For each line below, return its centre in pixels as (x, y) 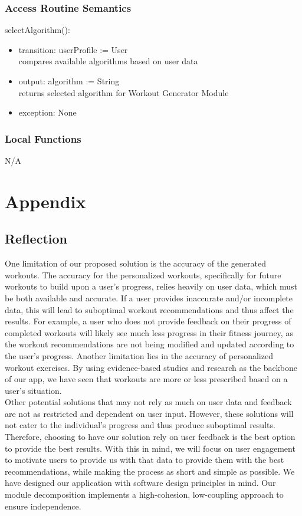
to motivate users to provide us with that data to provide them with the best (145, 460)
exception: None (47, 112)
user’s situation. (33, 390)
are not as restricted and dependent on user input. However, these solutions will (149, 413)
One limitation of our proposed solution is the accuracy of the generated (135, 263)
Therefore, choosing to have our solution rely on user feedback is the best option (150, 437)
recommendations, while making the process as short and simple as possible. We (150, 471)
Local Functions (43, 138)
